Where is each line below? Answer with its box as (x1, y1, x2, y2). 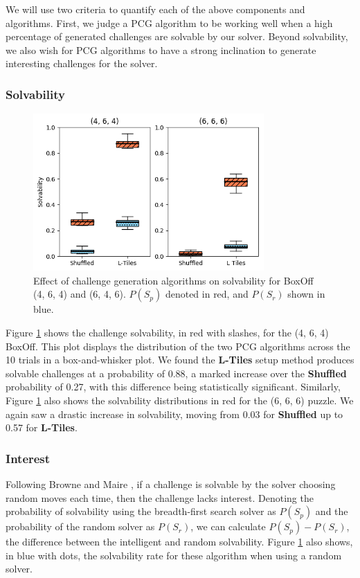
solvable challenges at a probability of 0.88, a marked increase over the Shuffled (6, 365, 347, 380)
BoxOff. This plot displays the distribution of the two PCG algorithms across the (6, 338, 350, 353)
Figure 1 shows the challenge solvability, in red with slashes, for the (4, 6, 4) (6, 325, 329, 340)
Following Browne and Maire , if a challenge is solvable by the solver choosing (6, 477, 336, 491)
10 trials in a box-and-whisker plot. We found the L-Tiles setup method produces (6, 352, 354, 367)
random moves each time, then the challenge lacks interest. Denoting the (6, 490, 314, 505)
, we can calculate (190, 519, 266, 534)
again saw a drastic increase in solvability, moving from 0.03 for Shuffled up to (6, 406, 343, 421)
